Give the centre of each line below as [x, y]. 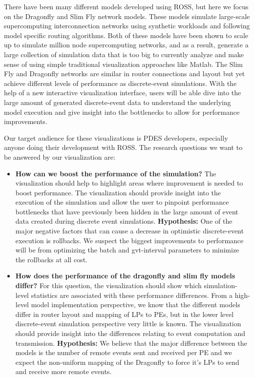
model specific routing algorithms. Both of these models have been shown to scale [126, 35]
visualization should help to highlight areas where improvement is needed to [129, 183]
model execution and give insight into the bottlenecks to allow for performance [122, 112]
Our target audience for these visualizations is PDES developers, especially [116, 137]
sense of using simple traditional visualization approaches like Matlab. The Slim [124, 64]
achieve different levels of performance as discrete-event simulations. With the [120, 83]
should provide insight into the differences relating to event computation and [130, 333]
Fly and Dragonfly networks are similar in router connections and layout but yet [125, 73]
